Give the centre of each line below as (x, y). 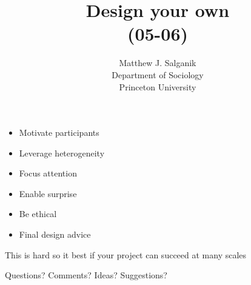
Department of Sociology (158, 74)
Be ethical (38, 214)
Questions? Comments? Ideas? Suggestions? (86, 275)
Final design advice (55, 234)
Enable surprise (48, 193)
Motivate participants (59, 132)
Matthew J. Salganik (158, 63)
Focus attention (48, 173)
